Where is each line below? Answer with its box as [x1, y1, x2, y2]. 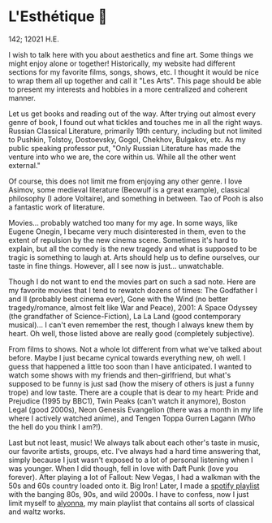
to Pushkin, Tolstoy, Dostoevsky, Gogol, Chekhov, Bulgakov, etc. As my [8, 134, 246, 145]
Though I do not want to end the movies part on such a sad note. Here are [8, 276, 257, 287]
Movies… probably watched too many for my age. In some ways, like [8, 218, 238, 227]
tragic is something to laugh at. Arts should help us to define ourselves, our [8, 252, 260, 262]
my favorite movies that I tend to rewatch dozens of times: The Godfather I [8, 285, 257, 295]
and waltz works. [8, 507, 66, 517]
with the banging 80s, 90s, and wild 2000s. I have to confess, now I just [8, 489, 249, 499]
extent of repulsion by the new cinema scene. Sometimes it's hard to [8, 235, 238, 244]
